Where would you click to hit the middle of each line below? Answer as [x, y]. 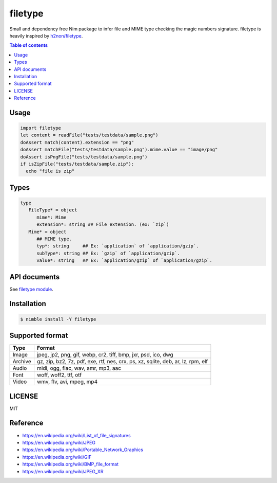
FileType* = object [53, 210]
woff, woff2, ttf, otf [59, 375]
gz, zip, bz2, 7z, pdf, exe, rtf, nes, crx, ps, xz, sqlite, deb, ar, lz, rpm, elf [122, 362]
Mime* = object [47, 232]
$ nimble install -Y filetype [58, 319]
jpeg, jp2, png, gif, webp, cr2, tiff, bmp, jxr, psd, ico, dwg [105, 355]
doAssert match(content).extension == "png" [77, 142]
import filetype [41, 128]
